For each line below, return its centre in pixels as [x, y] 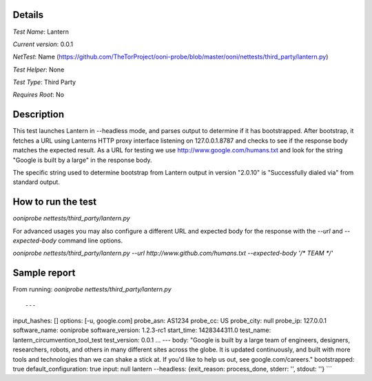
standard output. [36, 182]
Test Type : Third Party [44, 82]
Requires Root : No [39, 95]
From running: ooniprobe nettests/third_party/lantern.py [92, 289]
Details [28, 15]
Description [39, 115]
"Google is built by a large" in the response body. [82, 160]
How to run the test [54, 202]
